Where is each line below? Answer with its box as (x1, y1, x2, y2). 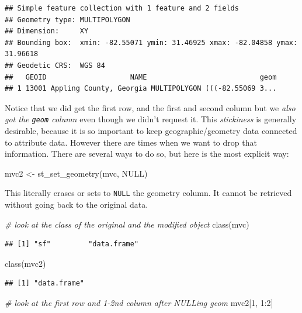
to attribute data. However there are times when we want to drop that (5, 136, 257, 148)
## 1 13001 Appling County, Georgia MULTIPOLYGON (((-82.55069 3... (5, 84, 277, 93)
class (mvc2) (5, 257, 46, 269)
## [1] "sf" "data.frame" (5, 240, 139, 249)
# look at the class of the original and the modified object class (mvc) (5, 218, 249, 230)
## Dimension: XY (5, 27, 89, 36)
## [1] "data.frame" (5, 279, 85, 288)
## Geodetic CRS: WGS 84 (5, 61, 105, 70)
